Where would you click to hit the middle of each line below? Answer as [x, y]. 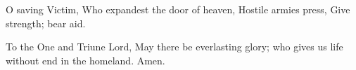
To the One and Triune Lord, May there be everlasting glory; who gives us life [174, 47]
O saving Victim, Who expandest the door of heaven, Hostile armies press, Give [178, 9]
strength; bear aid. [46, 23]
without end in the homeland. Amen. [85, 60]
